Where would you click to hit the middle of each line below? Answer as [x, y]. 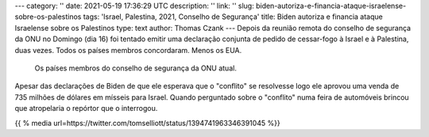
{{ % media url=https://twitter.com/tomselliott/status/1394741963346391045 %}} [148, 123]
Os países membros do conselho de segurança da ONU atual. [136, 68]
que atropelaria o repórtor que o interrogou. [86, 108]
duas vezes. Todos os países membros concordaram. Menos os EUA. [128, 50]
